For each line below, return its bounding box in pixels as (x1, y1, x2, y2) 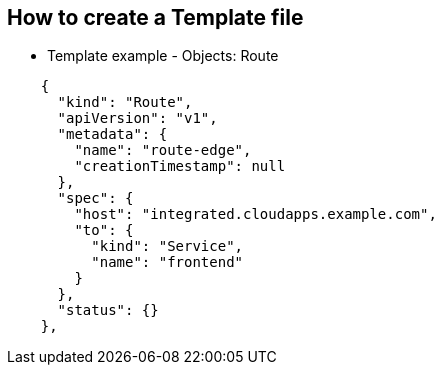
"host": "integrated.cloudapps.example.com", (74, 206, 437, 223)
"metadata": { (57, 126, 168, 143)
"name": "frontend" (91, 254, 244, 271)
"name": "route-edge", (74, 142, 252, 159)
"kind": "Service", (91, 238, 244, 255)
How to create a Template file (7, 5, 304, 30)
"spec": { (57, 190, 134, 207)
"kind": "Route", (57, 94, 193, 111)
